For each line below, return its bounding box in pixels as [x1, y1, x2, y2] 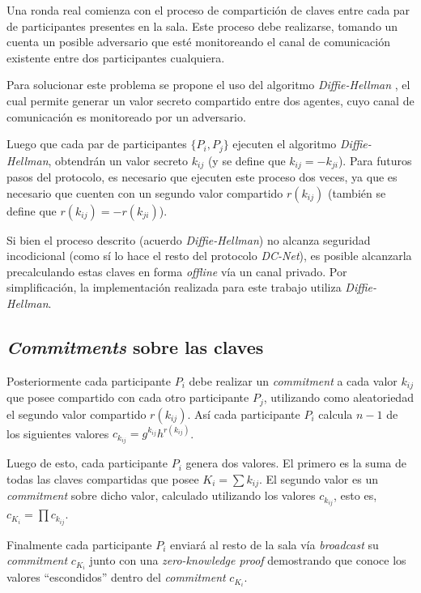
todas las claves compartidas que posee [6, 470, 199, 487]
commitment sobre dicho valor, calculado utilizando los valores [6, 487, 316, 504]
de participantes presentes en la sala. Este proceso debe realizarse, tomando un [6, 17, 398, 34]
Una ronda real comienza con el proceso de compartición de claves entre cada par [6, 2, 410, 18]
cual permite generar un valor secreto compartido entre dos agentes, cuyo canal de [6, 92, 415, 109]
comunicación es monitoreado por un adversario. [6, 108, 246, 125]
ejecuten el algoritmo [232, 135, 337, 152]
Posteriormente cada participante [6, 372, 171, 389]
